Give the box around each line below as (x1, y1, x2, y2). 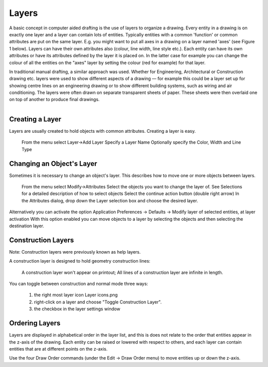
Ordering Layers (9, 319, 61, 328)
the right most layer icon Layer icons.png (34, 292, 118, 298)
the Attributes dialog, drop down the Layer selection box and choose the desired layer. (21, 197, 199, 203)
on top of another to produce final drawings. (9, 96, 100, 102)
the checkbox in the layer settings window (34, 306, 121, 312)
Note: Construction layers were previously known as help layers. (9, 249, 141, 255)
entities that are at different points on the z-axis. (9, 346, 108, 352)
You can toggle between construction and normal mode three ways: (9, 281, 148, 287)
